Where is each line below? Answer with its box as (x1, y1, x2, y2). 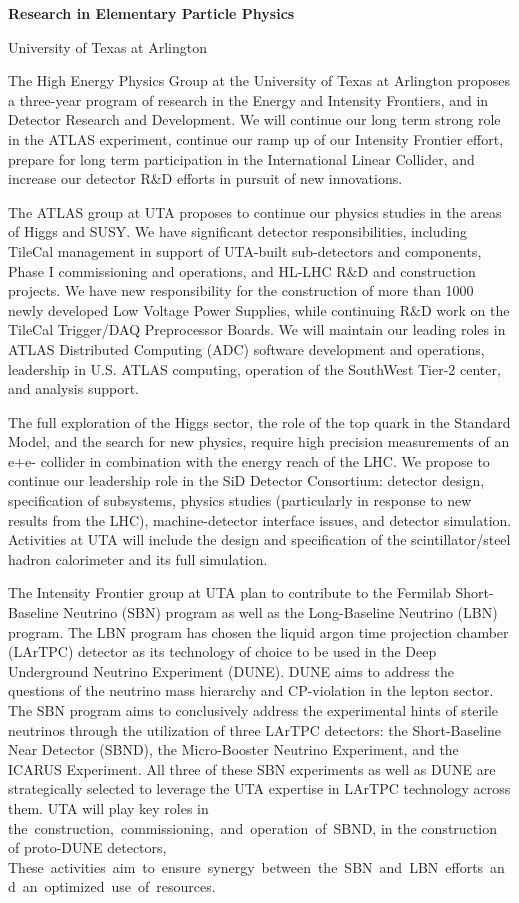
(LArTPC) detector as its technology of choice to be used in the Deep (8, 641, 437, 662)
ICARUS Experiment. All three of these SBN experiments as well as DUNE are (8, 758, 496, 779)
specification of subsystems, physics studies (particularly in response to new (8, 490, 472, 511)
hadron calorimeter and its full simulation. (8, 548, 268, 569)
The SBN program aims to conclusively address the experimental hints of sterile (8, 700, 499, 720)
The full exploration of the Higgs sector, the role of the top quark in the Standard (8, 411, 511, 432)
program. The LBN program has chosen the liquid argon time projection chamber (8, 621, 509, 642)
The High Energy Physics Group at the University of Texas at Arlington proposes (8, 70, 511, 91)
